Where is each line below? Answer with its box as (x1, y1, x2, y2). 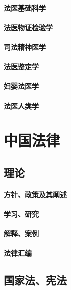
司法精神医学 (4, 41, 46, 52)
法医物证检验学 (4, 22, 53, 32)
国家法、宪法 (4, 272, 67, 288)
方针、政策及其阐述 (4, 189, 67, 199)
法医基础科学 (4, 2, 46, 13)
